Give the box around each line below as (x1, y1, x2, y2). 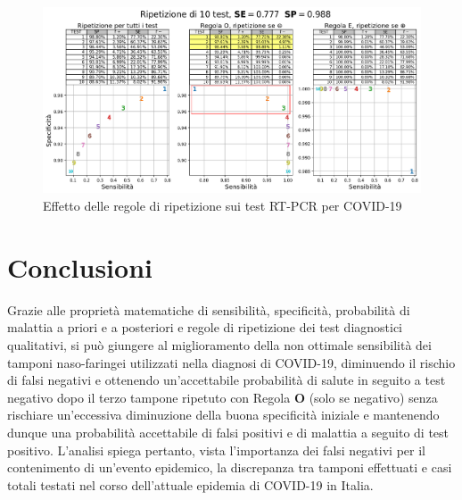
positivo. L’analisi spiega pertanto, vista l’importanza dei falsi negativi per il (7, 440, 425, 459)
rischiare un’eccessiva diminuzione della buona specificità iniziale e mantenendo (7, 405, 440, 424)
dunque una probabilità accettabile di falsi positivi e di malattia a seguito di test (7, 422, 450, 441)
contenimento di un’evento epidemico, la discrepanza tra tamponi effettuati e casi (7, 458, 452, 477)
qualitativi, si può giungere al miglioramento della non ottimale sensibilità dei (7, 335, 432, 354)
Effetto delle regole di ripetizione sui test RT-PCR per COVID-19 (43, 196, 402, 215)
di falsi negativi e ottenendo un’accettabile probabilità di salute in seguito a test (7, 371, 446, 389)
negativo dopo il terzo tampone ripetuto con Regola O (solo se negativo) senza (7, 387, 438, 406)
